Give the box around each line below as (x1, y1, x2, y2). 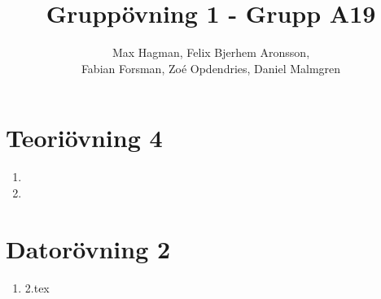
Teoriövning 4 (6, 121, 163, 154)
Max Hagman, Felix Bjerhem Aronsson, (112, 44, 310, 61)
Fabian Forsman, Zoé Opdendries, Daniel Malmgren (81, 59, 341, 76)
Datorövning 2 (6, 232, 171, 265)
